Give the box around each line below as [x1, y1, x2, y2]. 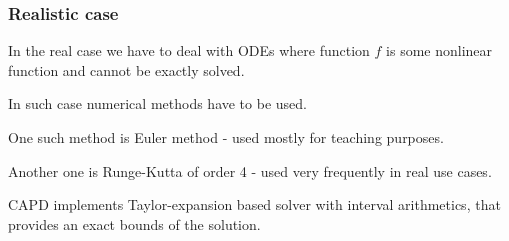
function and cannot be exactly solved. [8, 59, 245, 80]
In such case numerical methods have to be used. [8, 93, 307, 114]
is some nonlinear [386, 40, 493, 61]
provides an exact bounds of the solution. [8, 213, 261, 234]
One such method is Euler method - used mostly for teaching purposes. [8, 127, 444, 147]
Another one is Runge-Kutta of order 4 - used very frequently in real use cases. [8, 160, 492, 181]
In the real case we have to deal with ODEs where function [8, 40, 370, 61]
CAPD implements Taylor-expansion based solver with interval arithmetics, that [8, 194, 501, 215]
